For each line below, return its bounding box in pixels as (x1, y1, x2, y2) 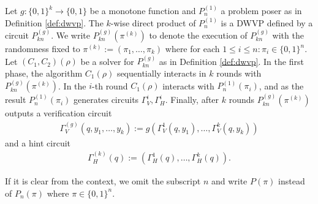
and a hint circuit (5, 136, 71, 149)
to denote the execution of (149, 29, 248, 41)
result (5, 93, 26, 106)
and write (211, 175, 248, 187)
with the (272, 29, 304, 41)
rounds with (216, 67, 262, 79)
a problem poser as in (221, 4, 302, 17)
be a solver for (80, 55, 134, 67)
